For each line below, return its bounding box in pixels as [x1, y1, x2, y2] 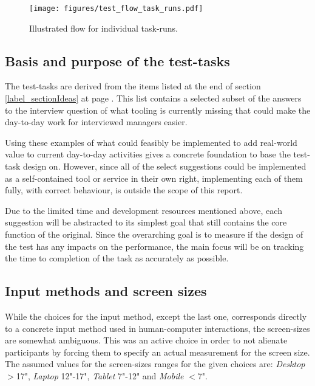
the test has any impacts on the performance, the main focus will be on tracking [5, 240, 304, 252]
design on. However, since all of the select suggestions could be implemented [23, 160, 307, 173]
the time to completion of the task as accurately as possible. [5, 252, 229, 264]
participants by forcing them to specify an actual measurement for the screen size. [5, 345, 310, 358]
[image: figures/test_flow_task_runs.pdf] [29, 4, 203, 13]
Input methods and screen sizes [5, 281, 207, 300]
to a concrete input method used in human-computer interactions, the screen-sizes [5, 322, 310, 334]
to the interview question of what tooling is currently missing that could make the [5, 103, 311, 116]
